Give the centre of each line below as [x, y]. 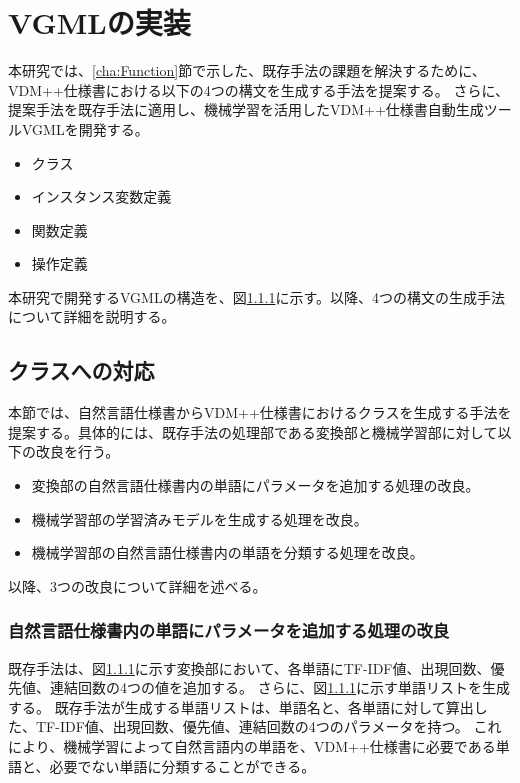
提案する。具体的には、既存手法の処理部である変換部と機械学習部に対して [253, 431]
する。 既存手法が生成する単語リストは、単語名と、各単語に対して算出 [241, 706]
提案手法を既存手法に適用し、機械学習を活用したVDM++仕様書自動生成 [246, 109]
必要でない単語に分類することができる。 [182, 765]
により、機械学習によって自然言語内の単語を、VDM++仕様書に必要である [252, 746]
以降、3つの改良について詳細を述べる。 [137, 585]
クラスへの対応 [81, 370]
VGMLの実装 [99, 22]
